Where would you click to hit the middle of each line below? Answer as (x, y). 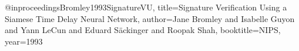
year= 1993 (24, 41)
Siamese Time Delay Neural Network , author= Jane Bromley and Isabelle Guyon (150, 18)
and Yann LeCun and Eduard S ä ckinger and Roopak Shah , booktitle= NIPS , (143, 30)
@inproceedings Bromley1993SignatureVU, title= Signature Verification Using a (146, 7)
